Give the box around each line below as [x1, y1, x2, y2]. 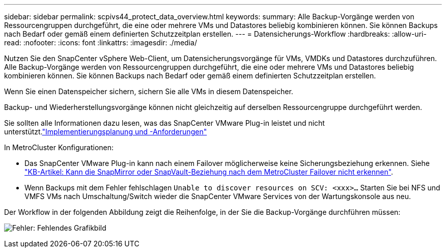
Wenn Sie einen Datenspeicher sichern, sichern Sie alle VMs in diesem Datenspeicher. [4, 87, 293, 96]
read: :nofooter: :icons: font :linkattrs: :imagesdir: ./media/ [4, 38, 197, 47]
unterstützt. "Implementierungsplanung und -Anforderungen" [4, 127, 207, 136]
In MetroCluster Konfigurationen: [4, 143, 114, 152]
